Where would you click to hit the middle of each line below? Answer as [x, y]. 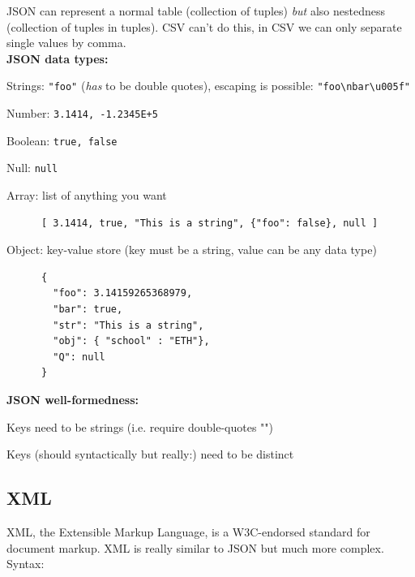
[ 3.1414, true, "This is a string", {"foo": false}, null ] [210, 223]
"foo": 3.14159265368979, [123, 293]
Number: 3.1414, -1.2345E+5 [82, 113]
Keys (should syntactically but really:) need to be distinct [150, 454]
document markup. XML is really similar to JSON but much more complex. [195, 547]
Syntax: [26, 564]
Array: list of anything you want [87, 195]
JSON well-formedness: [73, 399]
